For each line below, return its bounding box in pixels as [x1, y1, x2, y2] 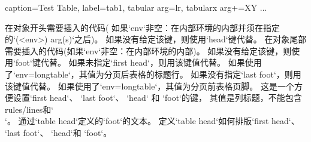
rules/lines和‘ [5, 103, 54, 115]
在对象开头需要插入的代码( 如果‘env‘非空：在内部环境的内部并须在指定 [5, 21, 280, 33]
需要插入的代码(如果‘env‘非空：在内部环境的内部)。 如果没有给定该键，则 [5, 44, 292, 57]
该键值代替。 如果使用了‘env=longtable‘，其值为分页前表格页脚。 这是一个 [5, 79, 295, 92]
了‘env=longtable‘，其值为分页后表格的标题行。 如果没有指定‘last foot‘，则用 [5, 67, 301, 80]
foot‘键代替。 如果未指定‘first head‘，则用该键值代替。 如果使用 [15, 56, 262, 69]
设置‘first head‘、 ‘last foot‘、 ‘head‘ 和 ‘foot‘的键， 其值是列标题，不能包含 [13, 91, 302, 104]
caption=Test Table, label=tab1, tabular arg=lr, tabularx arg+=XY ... [5, 1, 267, 13]
